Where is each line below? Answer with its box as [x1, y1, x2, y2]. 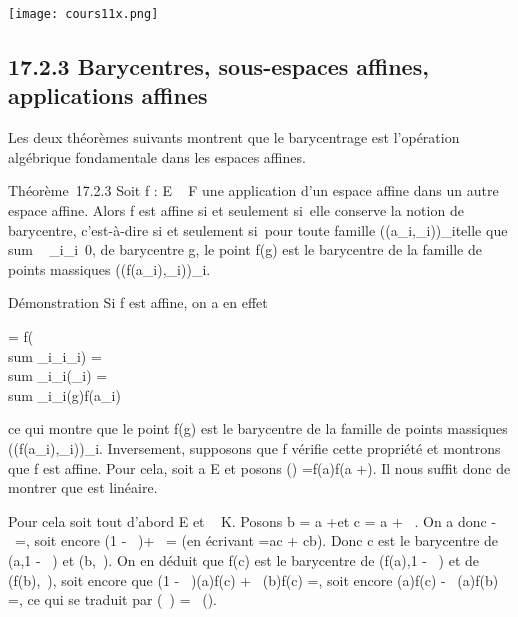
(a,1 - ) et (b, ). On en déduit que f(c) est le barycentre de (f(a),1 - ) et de [8, 549, 480, 570]
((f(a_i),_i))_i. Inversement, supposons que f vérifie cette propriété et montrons [8, 437, 501, 458]
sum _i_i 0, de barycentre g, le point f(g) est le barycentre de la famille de [8, 239, 482, 260]
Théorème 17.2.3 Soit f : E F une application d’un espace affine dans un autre [8, 180, 499, 201]
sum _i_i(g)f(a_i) [8, 384, 121, 405]
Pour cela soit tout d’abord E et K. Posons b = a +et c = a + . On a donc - [8, 510, 497, 531]
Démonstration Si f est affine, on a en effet [8, 292, 268, 313]
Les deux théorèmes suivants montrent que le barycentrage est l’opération [8, 127, 460, 148]
